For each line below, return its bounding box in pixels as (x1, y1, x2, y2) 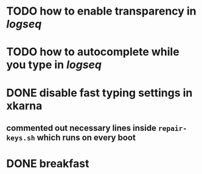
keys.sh (6, 133, 35, 142)
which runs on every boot (37, 132, 136, 142)
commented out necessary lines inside (6, 123, 157, 133)
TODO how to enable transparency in (6, 4, 197, 18)
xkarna (6, 99, 43, 113)
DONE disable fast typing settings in (6, 86, 193, 100)
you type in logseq (6, 58, 102, 72)
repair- (158, 124, 187, 133)
